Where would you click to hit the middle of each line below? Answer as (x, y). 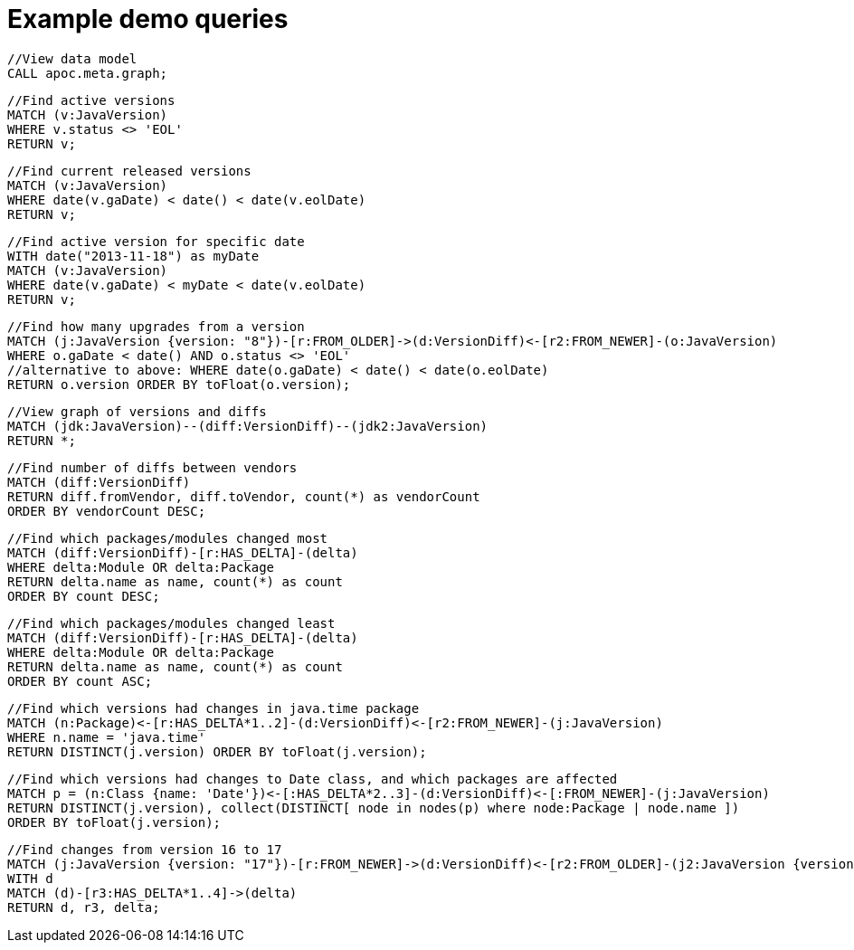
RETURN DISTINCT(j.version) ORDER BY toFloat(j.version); (217, 751)
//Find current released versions (129, 171)
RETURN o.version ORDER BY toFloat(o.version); (179, 384)
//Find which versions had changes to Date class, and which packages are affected (313, 779)
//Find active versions (91, 100)
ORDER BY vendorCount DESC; (107, 511)
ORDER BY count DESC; (84, 596)
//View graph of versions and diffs (137, 411)
